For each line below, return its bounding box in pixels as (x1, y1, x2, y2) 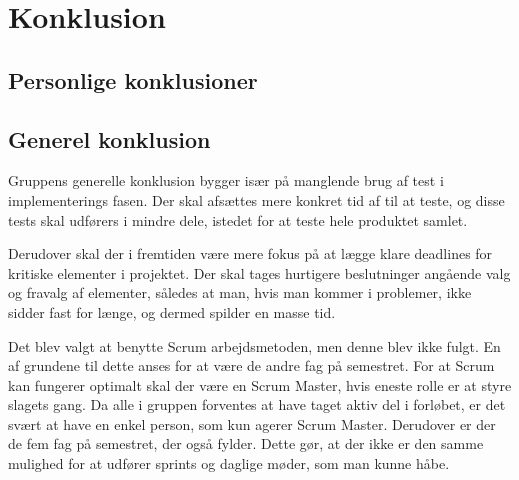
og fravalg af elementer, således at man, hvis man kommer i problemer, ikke (8, 282, 472, 303)
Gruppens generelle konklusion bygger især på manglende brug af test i (8, 170, 444, 191)
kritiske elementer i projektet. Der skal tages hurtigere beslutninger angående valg (8, 262, 511, 283)
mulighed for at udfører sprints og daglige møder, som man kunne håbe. (8, 453, 450, 474)
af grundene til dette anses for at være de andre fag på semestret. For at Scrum (8, 355, 495, 376)
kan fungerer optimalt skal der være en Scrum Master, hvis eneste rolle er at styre (8, 374, 512, 395)
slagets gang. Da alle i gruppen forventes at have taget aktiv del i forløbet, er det (8, 394, 506, 415)
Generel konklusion (8, 123, 211, 154)
